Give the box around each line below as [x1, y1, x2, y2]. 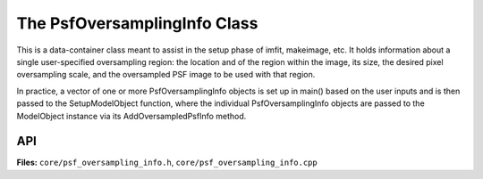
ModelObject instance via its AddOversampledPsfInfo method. [16, 110, 247, 121]
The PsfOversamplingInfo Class [16, 13, 258, 33]
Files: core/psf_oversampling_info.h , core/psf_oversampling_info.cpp [16, 157, 318, 168]
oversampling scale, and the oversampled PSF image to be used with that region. [16, 69, 316, 80]
